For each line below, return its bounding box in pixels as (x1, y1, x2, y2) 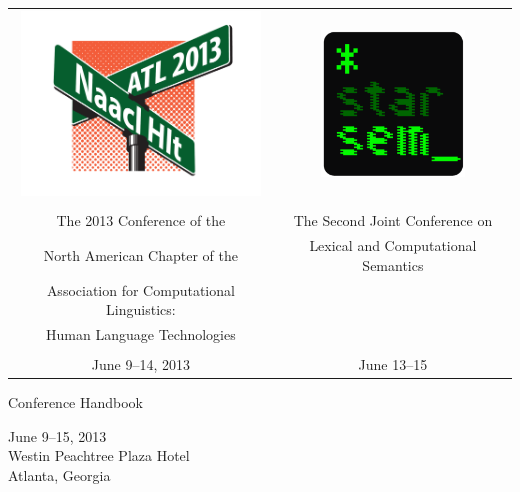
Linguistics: (106, 299, 176, 320)
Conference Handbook (8, 392, 144, 413)
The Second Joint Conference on (293, 210, 493, 231)
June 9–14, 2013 (91, 354, 190, 375)
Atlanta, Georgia (8, 464, 111, 485)
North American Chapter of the (43, 244, 238, 265)
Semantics (362, 254, 424, 275)
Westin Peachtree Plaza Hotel (8, 445, 190, 466)
